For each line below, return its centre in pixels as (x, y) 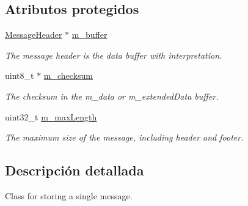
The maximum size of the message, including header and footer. (124, 137)
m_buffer (89, 35)
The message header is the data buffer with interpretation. (114, 55)
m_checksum (68, 75)
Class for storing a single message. (69, 195)
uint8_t (20, 75)
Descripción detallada (75, 170)
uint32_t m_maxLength (51, 116)
